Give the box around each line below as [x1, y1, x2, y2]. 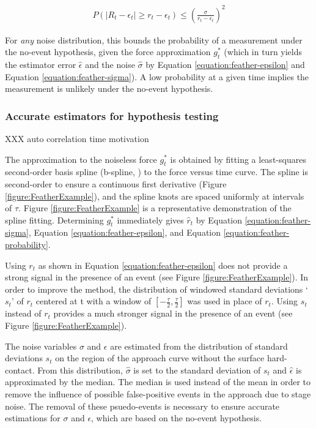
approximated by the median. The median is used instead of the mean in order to [5, 375, 311, 388]
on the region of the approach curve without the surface [55, 351, 265, 364]
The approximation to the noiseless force [5, 152, 157, 165]
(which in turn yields [224, 45, 303, 58]
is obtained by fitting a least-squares [170, 152, 306, 165]
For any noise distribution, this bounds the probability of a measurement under [5, 33, 303, 46]
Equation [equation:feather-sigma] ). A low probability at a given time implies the [5, 70, 309, 83]
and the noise [85, 58, 135, 70]
